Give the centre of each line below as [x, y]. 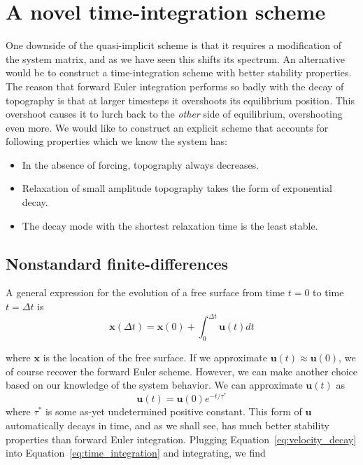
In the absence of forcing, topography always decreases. [141, 164]
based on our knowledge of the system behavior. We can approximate [154, 385]
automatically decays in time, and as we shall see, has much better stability [168, 425]
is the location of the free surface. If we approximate [155, 357]
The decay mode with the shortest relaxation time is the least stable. [170, 225]
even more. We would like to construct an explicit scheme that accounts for [167, 127]
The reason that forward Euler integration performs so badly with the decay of [175, 86]
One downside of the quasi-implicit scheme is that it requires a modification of [173, 45]
